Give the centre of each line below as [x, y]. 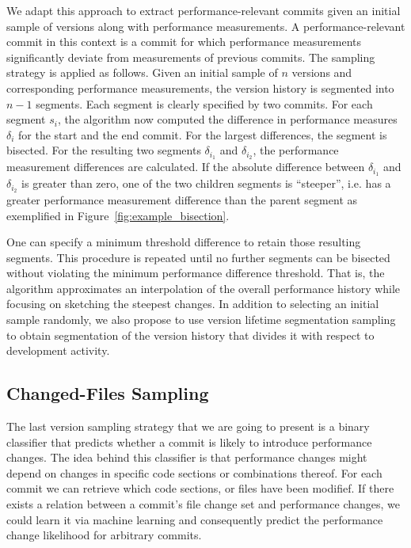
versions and [322, 72]
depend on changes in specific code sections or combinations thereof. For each [194, 472]
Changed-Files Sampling [108, 393]
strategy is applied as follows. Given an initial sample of [142, 72]
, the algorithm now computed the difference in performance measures [227, 119]
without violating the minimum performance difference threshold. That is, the [196, 273]
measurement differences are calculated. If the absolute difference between [186, 167]
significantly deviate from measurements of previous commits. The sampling [191, 57]
